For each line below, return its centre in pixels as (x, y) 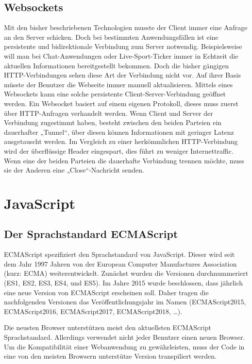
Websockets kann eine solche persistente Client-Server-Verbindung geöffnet (115, 94)
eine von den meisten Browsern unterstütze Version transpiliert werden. (110, 356)
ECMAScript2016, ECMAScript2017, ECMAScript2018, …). (93, 311)
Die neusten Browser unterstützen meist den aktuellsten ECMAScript (108, 327)
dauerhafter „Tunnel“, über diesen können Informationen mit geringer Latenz (119, 132)
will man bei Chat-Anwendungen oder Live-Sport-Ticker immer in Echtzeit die (121, 55)
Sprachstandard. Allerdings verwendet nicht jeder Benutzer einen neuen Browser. (125, 337)
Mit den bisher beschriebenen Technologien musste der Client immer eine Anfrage (126, 27)
